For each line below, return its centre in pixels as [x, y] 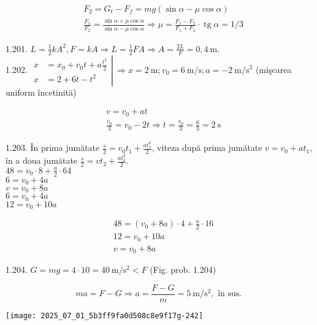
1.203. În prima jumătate [53, 147]
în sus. [230, 294]
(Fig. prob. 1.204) [183, 270]
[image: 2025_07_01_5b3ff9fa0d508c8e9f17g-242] [105, 315]
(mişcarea [273, 69]
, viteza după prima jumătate [207, 147]
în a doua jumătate [42, 160]
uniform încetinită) [41, 92]
